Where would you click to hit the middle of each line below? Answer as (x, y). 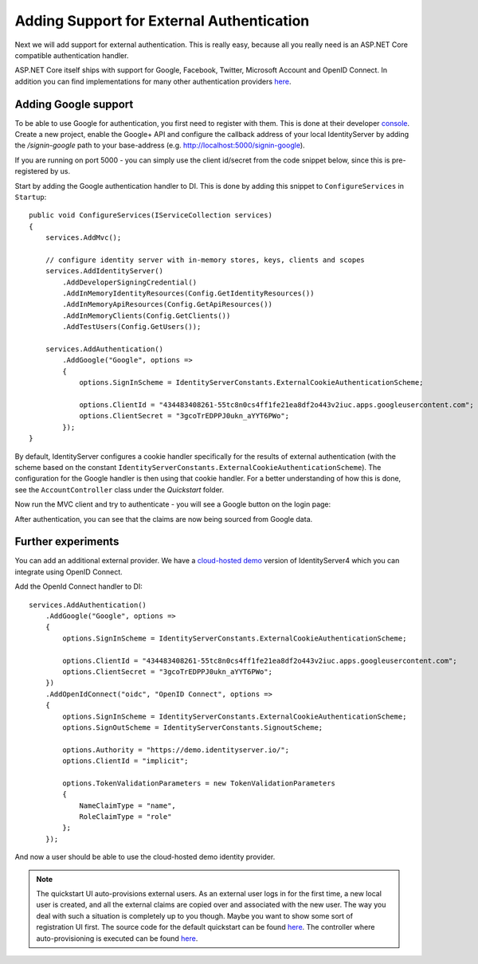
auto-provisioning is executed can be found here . (117, 938)
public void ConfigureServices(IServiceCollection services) (151, 216)
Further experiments (67, 542)
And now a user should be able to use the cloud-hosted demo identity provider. (145, 857)
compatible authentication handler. (72, 55)
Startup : (31, 197)
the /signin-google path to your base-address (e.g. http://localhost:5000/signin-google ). (160, 145)
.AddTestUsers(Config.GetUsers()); (132, 327)
